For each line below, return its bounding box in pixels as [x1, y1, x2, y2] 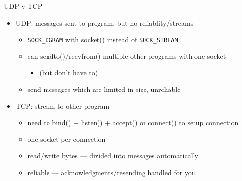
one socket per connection [27, 134, 106, 144]
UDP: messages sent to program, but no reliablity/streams [15, 17, 194, 28]
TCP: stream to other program [15, 100, 110, 111]
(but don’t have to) [39, 67, 98, 78]
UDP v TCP [4, 1, 43, 11]
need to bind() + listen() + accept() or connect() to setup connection [27, 117, 239, 128]
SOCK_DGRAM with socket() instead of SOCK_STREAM [27, 34, 178, 45]
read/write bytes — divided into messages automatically [27, 150, 198, 161]
